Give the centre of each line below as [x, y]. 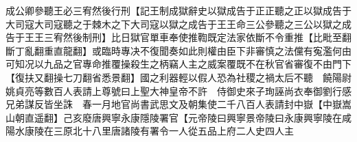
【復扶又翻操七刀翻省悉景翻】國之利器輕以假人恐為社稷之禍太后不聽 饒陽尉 [178, 77]
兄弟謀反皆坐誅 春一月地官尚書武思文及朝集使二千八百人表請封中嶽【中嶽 [174, 104]
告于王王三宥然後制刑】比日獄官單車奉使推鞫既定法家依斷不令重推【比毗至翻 [178, 37]
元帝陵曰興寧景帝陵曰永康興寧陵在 [265, 117]
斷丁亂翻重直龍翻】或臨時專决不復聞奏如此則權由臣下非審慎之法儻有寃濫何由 [178, 50]
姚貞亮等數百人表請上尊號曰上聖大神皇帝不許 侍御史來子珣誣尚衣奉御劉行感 [178, 90]
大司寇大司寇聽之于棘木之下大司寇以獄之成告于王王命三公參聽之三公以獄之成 [178, 24]
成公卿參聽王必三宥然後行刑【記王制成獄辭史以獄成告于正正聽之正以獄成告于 [178, 10]
